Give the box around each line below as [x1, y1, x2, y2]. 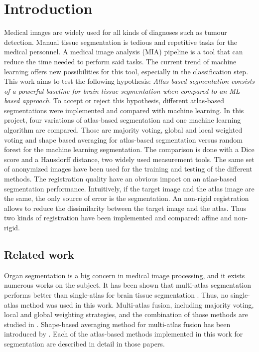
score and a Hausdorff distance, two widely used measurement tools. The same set [4, 154, 255, 164]
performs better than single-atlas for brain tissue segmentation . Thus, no [4, 289, 229, 300]
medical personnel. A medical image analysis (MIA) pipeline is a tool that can [4, 46, 243, 57]
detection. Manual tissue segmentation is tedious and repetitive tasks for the [4, 36, 238, 47]
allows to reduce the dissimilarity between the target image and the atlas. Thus [4, 202, 247, 213]
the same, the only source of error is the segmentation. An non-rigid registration [4, 193, 249, 203]
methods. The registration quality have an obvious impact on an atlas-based [4, 174, 237, 184]
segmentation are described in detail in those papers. [4, 338, 165, 349]
